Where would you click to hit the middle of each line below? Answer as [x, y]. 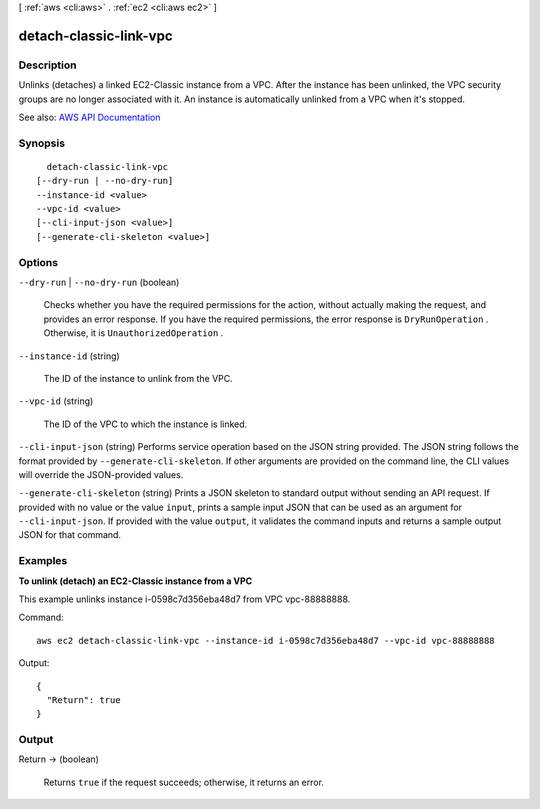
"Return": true [83, 699]
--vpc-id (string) [56, 401]
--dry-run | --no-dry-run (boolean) [99, 282]
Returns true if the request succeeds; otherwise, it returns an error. [184, 782]
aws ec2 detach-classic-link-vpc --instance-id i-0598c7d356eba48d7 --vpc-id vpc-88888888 [265, 640]
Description [47, 65]
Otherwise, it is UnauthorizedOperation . [133, 333]
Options [38, 262]
